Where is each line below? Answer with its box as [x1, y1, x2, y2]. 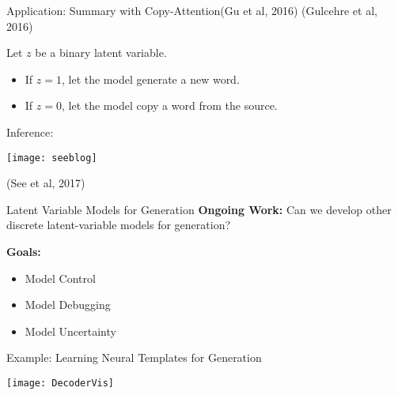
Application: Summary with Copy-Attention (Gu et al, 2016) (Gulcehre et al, [6, 2, 377, 18]
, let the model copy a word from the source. [61, 97, 278, 114]
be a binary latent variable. [35, 44, 167, 61]
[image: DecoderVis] [6, 377, 115, 389]
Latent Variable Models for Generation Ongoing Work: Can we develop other [6, 201, 392, 217]
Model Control [25, 269, 96, 286]
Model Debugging [25, 296, 111, 313]
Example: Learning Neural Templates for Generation [6, 349, 262, 366]
